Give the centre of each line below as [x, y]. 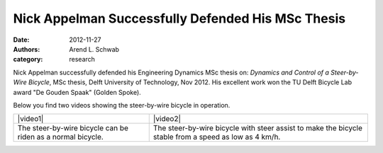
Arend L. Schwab [94, 49]
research [82, 59]
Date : [21, 40]
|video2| [167, 119]
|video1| [30, 119]
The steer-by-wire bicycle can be [73, 128]
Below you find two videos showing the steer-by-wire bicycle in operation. [122, 105]
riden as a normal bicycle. [61, 137]
